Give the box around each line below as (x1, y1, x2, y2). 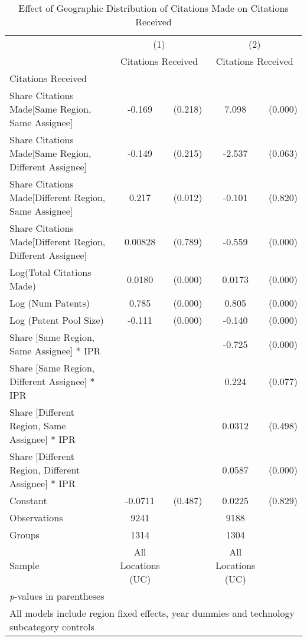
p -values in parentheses (9, 589, 104, 603)
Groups (9, 528, 40, 541)
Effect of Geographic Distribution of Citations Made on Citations (18, 1, 289, 15)
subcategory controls (9, 620, 94, 633)
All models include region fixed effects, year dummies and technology (9, 606, 295, 620)
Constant (9, 494, 47, 507)
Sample (9, 558, 40, 572)
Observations (9, 511, 63, 524)
